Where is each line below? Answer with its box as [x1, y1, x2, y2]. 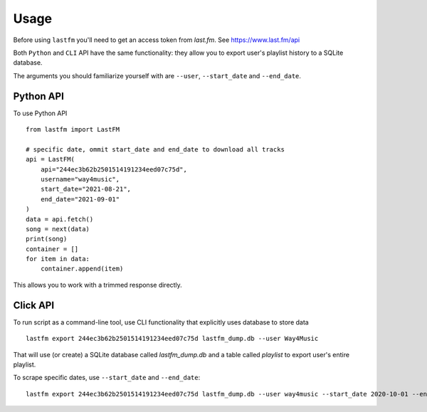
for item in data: [26, 255, 90, 263]
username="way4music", [40, 175, 120, 183]
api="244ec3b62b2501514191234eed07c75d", [40, 165, 188, 174]
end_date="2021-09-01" [40, 195, 120, 203]
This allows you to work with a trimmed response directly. [13, 280, 183, 289]
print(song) [26, 235, 68, 243]
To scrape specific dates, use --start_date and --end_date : [13, 374, 201, 382]
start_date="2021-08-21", [40, 185, 132, 194]
